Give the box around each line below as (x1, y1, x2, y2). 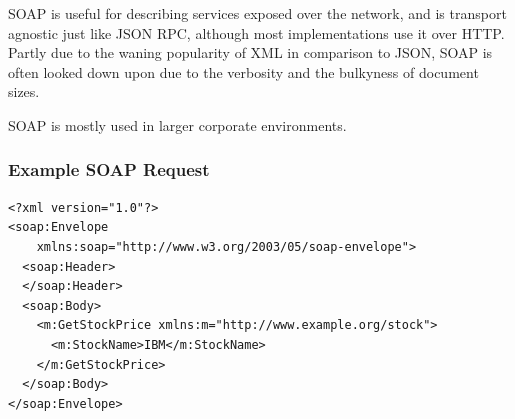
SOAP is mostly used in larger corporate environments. (8, 114, 347, 135)
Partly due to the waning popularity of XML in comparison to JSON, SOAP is (8, 42, 493, 63)
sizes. (8, 81, 40, 102)
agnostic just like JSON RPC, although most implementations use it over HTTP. (8, 22, 505, 43)
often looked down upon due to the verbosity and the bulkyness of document (8, 61, 479, 82)
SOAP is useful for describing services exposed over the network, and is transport (8, 3, 507, 23)
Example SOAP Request (8, 157, 210, 182)
